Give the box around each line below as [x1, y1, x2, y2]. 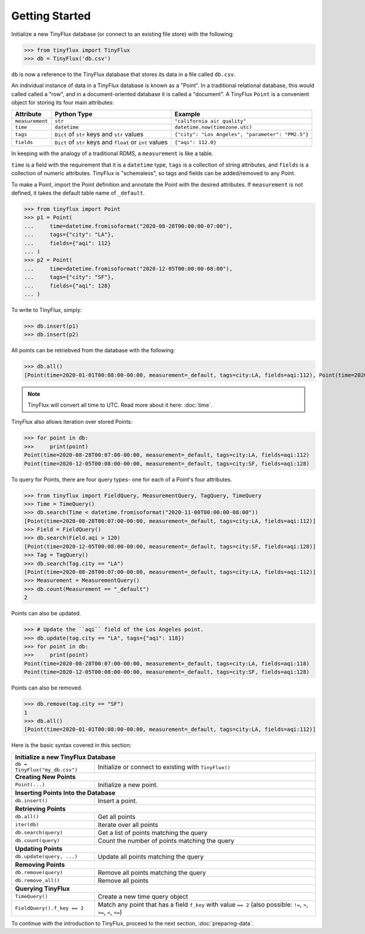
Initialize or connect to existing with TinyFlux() [97, 763, 231, 771]
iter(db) [15, 822, 40, 828]
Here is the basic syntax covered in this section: [11, 742, 132, 749]
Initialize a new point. [97, 780, 158, 789]
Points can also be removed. [11, 684, 83, 691]
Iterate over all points [97, 820, 158, 829]
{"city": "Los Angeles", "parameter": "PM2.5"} [174, 131, 309, 137]
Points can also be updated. [11, 610, 82, 617]
